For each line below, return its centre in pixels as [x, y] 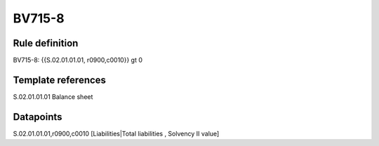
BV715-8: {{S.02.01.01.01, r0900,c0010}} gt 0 [78, 60]
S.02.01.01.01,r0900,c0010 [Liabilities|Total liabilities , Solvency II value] [116, 133]
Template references [60, 80]
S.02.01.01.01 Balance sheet [53, 97]
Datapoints [38, 117]
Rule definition [46, 43]
